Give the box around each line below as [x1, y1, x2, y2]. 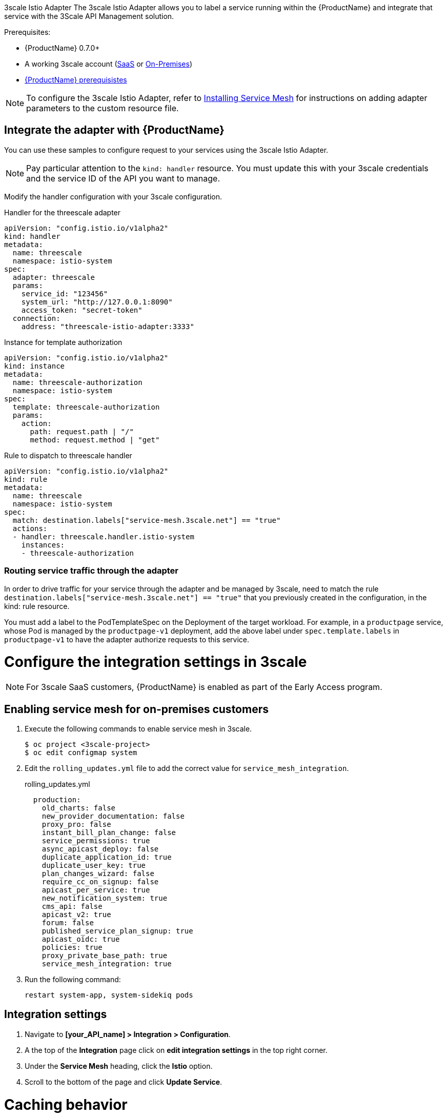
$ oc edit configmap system [25, 748, 137, 757]
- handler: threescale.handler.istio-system [12, 532, 194, 541]
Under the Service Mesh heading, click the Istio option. [25, 1061, 213, 1070]
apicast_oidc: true [42, 935, 120, 943]
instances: [21, 540, 65, 549]
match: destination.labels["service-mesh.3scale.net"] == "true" [12, 516, 281, 524]
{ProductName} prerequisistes [25, 75, 127, 84]
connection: [12, 314, 60, 322]
